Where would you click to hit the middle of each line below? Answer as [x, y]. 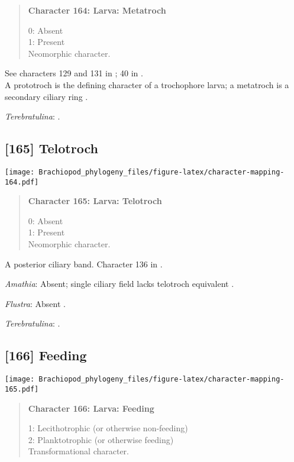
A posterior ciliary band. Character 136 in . [84, 264]
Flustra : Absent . [35, 303]
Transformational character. [78, 451]
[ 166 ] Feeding [46, 355]
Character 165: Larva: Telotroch [95, 201]
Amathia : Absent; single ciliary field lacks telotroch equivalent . [119, 284]
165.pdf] [22, 389]
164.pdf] [22, 182]
